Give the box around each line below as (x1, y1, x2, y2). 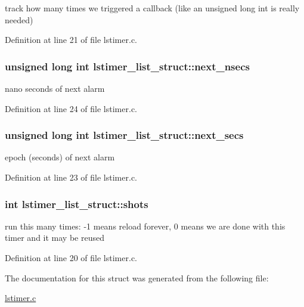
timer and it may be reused (5, 231, 104, 244)
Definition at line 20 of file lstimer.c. (5, 252, 137, 263)
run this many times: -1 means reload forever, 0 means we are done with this (5, 219, 286, 232)
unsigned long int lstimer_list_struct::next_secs (5, 128, 244, 142)
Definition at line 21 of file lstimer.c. (5, 33, 137, 46)
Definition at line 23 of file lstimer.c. (5, 171, 137, 183)
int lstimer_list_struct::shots (5, 196, 148, 211)
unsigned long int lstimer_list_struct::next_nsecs (5, 58, 250, 73)
